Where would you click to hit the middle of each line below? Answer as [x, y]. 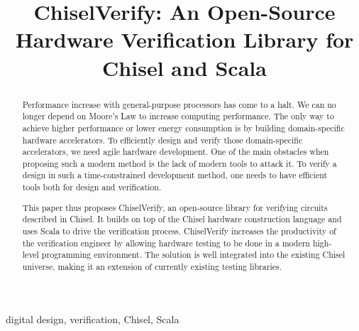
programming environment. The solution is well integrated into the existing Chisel [193, 255]
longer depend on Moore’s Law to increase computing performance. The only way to [178, 116]
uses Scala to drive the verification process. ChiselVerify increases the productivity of [179, 231]
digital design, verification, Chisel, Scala [93, 319]
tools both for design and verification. [92, 187]
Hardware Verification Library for [184, 39]
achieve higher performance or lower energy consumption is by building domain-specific [183, 127]
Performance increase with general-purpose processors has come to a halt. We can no [179, 104]
